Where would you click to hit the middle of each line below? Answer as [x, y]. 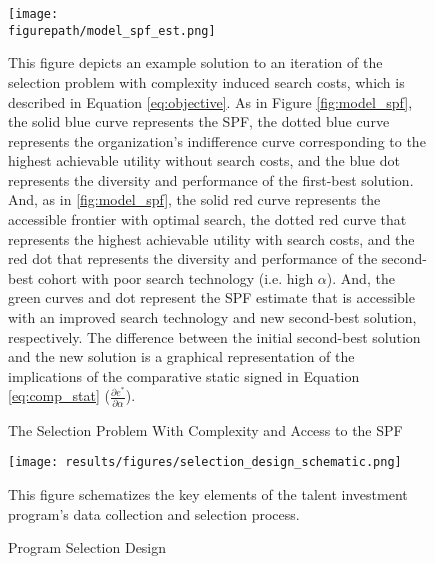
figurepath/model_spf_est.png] [112, 30]
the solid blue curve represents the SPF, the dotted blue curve [199, 121]
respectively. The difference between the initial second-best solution [214, 336]
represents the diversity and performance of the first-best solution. [211, 179]
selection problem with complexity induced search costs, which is [206, 81]
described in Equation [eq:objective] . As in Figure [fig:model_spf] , [210, 101]
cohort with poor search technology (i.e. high [176, 277]
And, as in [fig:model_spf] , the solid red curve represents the [194, 199]
